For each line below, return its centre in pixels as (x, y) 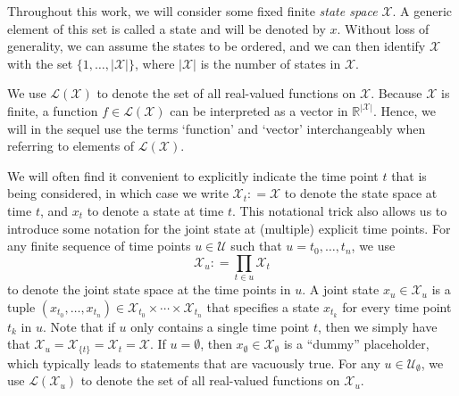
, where (155, 63)
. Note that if (79, 326)
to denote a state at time (155, 210)
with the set (40, 63)
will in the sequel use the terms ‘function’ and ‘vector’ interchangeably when (217, 128)
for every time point (397, 306)
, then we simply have (377, 326)
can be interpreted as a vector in (259, 110)
